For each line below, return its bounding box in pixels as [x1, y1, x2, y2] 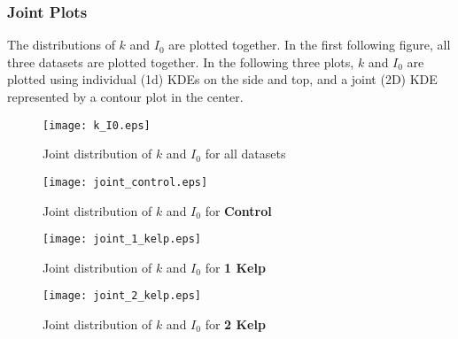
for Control [205, 201, 272, 220]
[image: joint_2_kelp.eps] [43, 289, 201, 303]
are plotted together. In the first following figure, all [168, 35, 451, 54]
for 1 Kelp [205, 258, 266, 276]
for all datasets [205, 144, 286, 163]
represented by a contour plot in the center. [7, 88, 244, 105]
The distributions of [7, 35, 115, 54]
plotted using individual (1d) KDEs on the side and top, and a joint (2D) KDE [7, 70, 438, 89]
